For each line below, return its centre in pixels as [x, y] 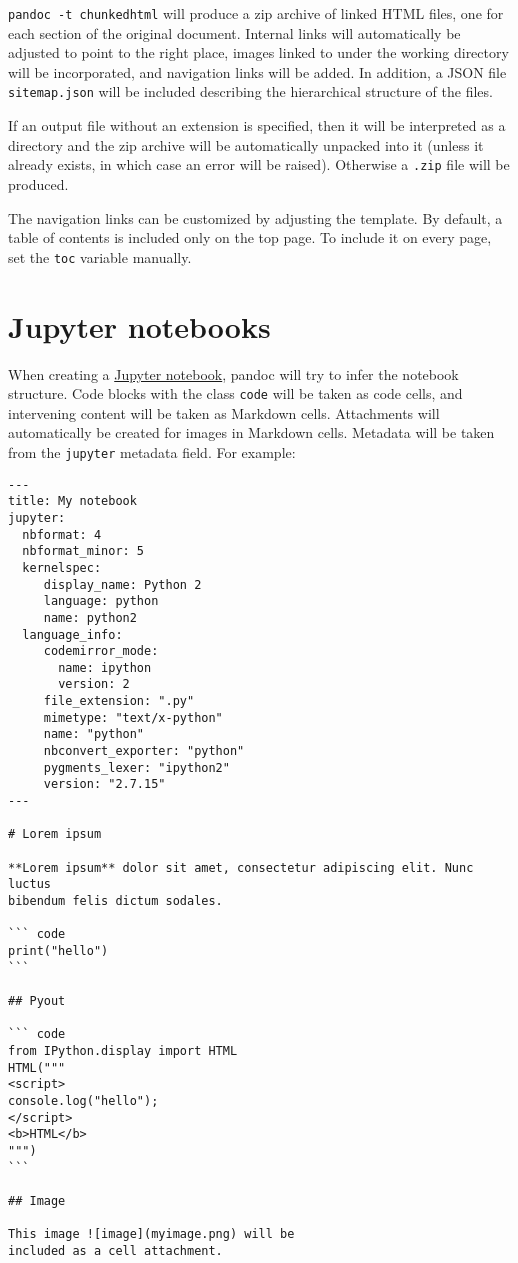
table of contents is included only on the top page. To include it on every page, [250, 237]
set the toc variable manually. [100, 256]
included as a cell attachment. [115, 1250]
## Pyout [37, 1000]
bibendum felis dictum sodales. [115, 901]
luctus [29, 884]
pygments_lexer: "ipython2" [136, 767]
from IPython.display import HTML [123, 1050]
